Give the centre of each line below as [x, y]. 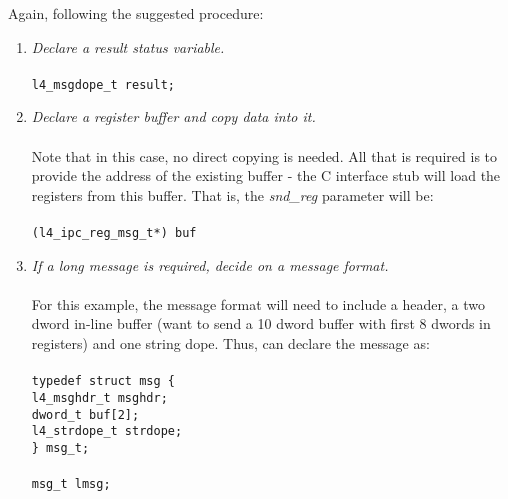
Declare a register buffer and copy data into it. [173, 116]
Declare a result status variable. [128, 46]
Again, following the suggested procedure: [136, 13]
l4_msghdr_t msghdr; [99, 397]
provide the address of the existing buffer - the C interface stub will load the [266, 175]
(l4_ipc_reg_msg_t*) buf [114, 233]
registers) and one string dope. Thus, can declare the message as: [230, 343]
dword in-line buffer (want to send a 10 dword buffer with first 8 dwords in [261, 323]
